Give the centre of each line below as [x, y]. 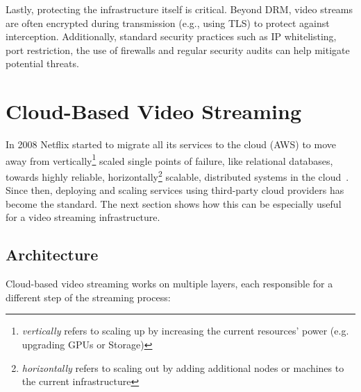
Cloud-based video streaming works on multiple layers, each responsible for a [169, 284]
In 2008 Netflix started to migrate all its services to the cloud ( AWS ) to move [171, 144]
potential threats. [42, 63]
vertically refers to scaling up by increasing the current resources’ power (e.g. [185, 331]
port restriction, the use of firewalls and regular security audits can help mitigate [178, 50]
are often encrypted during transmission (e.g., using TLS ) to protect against [168, 23]
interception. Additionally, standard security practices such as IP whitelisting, [171, 36]
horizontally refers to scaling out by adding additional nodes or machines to [183, 367]
